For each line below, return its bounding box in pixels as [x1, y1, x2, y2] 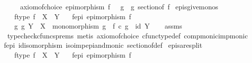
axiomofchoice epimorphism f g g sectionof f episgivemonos [20, 1, 218, 11]
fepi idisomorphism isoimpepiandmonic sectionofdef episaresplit [4, 40, 203, 50]
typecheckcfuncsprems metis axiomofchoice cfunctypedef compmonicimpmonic [7, 30, 248, 40]
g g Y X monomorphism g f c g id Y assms [14, 21, 182, 31]
